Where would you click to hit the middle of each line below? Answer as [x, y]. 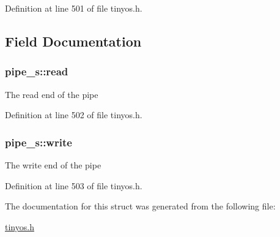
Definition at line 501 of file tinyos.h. [74, 8]
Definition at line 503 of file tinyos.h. [74, 185]
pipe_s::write [39, 142]
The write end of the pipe [53, 165]
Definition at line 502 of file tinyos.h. [74, 115]
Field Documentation [73, 41]
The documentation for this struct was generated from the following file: [140, 206]
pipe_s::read [37, 71]
